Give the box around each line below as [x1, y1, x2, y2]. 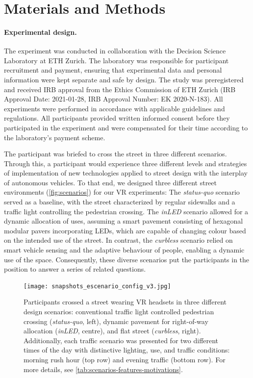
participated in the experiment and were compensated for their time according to [4, 122, 248, 132]
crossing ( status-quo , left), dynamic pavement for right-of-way [24, 316, 208, 326]
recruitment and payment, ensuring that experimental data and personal [4, 65, 222, 75]
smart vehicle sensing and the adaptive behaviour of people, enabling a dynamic [4, 245, 245, 255]
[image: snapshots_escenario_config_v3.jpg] [24, 282, 171, 290]
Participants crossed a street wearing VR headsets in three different [24, 297, 227, 307]
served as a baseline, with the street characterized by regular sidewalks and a [4, 197, 235, 207]
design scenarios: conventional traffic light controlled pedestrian [24, 306, 214, 317]
